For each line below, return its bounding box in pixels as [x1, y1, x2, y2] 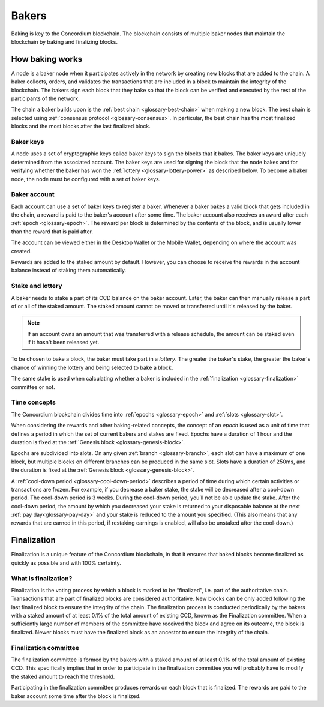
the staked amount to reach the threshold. [11, 673, 115, 680]
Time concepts [11, 398, 56, 406]
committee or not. [11, 383, 55, 390]
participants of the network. [11, 95, 80, 102]
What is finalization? [11, 574, 73, 582]
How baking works [11, 54, 83, 64]
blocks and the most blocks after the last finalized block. [11, 123, 151, 130]
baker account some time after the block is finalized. [11, 692, 141, 699]
